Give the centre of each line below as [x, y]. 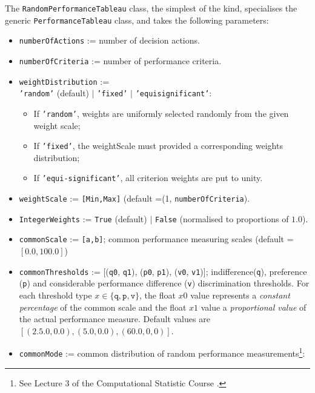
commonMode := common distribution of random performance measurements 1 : [162, 352]
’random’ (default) [54, 93]
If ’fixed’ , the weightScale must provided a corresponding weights [158, 146]
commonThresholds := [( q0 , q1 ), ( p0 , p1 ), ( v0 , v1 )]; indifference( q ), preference [163, 271]
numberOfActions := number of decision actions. [109, 40]
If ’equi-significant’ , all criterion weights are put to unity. [148, 178]
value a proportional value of [254, 307]
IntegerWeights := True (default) [83, 218]
